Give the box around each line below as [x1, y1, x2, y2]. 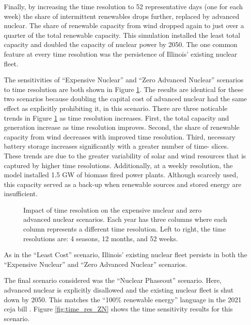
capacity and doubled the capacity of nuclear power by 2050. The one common [4, 39, 237, 49]
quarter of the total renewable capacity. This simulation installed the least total [4, 30, 240, 40]
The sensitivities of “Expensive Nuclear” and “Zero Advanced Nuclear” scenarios [4, 75, 244, 85]
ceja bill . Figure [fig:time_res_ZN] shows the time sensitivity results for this [4, 304, 233, 314]
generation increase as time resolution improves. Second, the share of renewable [4, 122, 240, 132]
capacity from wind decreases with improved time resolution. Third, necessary [4, 131, 235, 141]
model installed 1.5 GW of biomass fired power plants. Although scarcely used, [4, 170, 238, 180]
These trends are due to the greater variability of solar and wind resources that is [4, 150, 246, 160]
